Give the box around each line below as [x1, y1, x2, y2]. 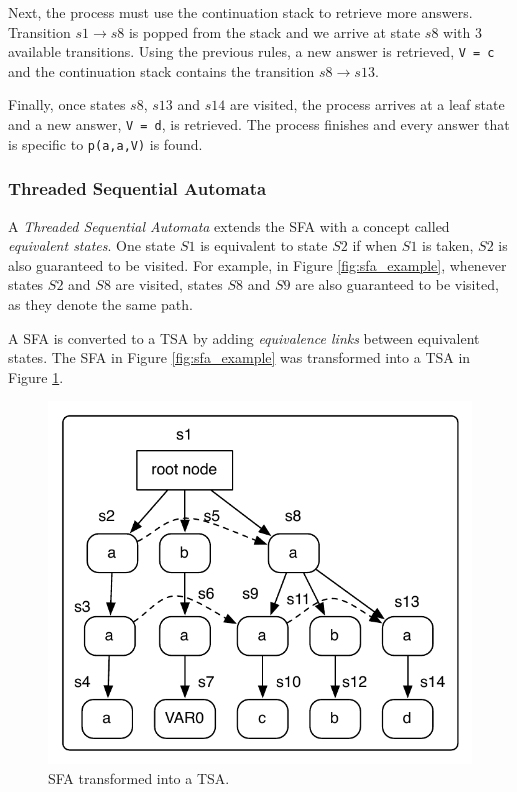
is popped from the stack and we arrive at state [128, 21, 421, 42]
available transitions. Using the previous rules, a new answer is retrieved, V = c [8, 41, 495, 62]
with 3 [443, 21, 482, 42]
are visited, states [115, 274, 223, 295]
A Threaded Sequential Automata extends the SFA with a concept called [8, 215, 450, 236]
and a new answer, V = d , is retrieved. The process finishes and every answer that [8, 114, 510, 135]
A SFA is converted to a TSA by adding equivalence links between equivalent [8, 327, 480, 348]
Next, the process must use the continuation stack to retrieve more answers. [8, 2, 473, 22]
